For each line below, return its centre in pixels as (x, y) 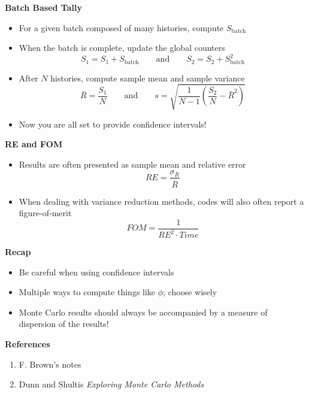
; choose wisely (190, 292)
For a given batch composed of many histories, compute (121, 27)
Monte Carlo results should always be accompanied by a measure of (143, 312)
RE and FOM (34, 144)
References (28, 344)
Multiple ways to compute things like (87, 292)
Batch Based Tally (43, 7)
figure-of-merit (45, 213)
